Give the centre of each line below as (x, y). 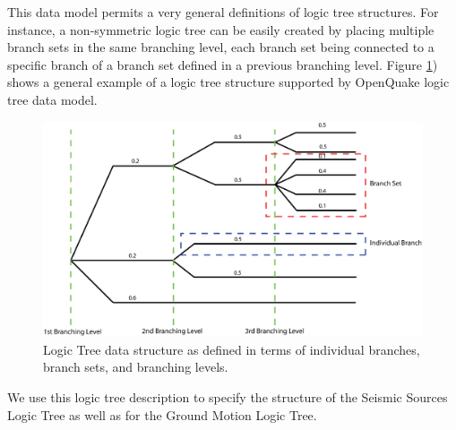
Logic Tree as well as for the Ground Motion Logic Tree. (162, 414)
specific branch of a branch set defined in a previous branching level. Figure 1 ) (223, 64)
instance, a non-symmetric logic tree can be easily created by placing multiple (221, 29)
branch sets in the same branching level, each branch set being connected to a (221, 47)
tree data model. (52, 99)
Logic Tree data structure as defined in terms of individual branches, (232, 349)
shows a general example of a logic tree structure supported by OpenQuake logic (228, 82)
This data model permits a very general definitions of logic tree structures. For (223, 12)
